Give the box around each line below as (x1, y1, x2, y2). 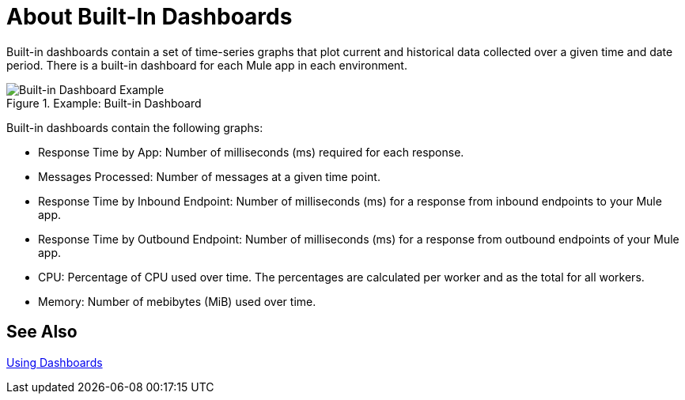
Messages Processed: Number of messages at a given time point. (38, 169, 380, 183)
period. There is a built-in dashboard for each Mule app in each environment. (6, 58, 407, 72)
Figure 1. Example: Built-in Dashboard (6, 96, 202, 110)
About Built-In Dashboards (6, 3, 293, 30)
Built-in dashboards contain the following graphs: (6, 120, 263, 134)
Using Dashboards (6, 355, 103, 369)
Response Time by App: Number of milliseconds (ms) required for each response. (38, 145, 464, 159)
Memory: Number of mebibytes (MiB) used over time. (38, 294, 316, 308)
